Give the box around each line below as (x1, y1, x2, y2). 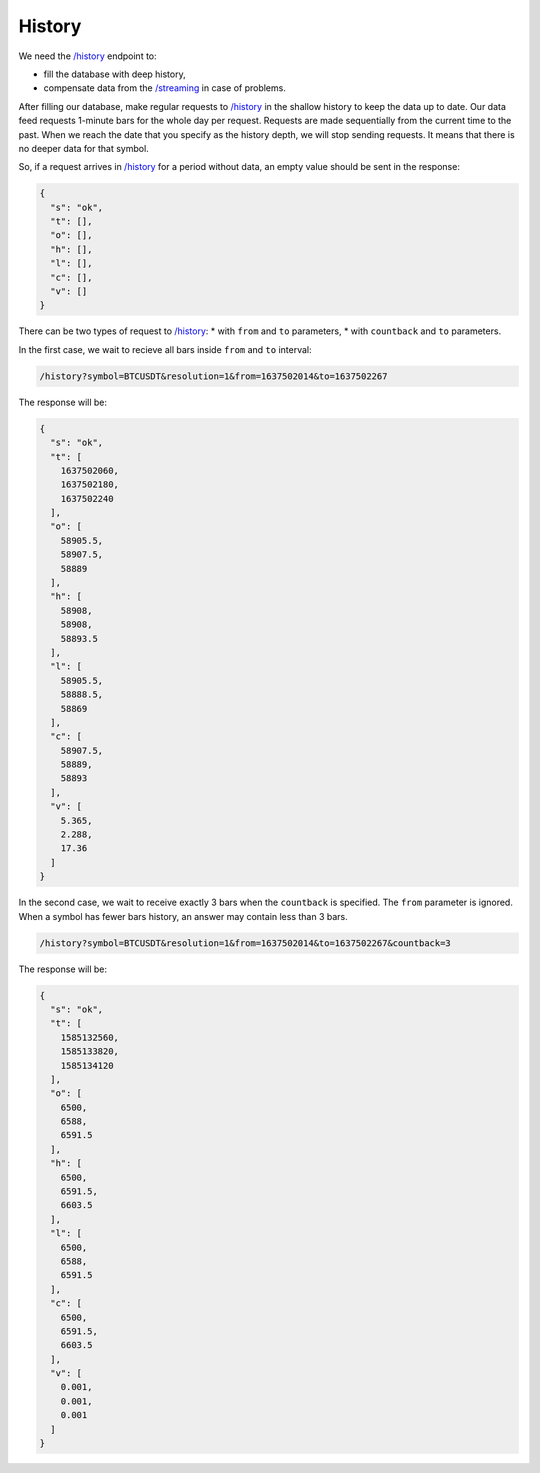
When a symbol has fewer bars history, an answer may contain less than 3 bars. (18, 910, 349, 922)
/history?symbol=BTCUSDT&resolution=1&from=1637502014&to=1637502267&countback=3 (39, 937, 452, 949)
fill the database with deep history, (43, 68, 186, 80)
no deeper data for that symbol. (18, 142, 149, 154)
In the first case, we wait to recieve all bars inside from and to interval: (18, 343, 312, 355)
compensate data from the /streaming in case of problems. (43, 82, 287, 94)
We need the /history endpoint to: (18, 50, 157, 62)
